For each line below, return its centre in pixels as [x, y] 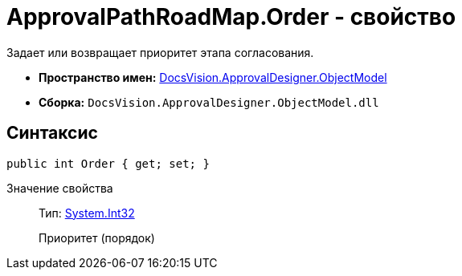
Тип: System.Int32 [87, 213]
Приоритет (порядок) [97, 237]
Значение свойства [60, 188]
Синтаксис [52, 133]
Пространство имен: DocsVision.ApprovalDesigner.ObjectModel [213, 77]
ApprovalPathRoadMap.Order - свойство [231, 17]
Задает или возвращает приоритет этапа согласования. [160, 52]
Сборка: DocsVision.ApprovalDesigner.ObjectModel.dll [209, 102]
